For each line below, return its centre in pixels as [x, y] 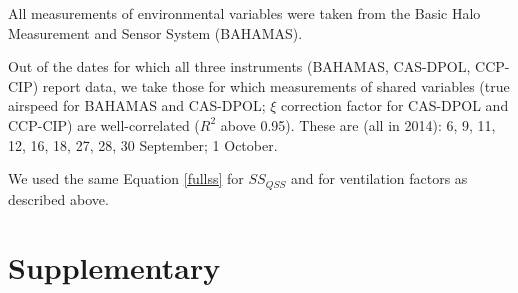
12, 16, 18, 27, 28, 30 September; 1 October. [143, 144]
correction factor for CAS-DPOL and [395, 105]
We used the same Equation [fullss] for [126, 178]
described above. [58, 198]
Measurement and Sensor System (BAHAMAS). [155, 32]
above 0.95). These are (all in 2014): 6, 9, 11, [358, 124]
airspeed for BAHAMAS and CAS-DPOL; [137, 105]
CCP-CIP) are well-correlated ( [104, 124]
